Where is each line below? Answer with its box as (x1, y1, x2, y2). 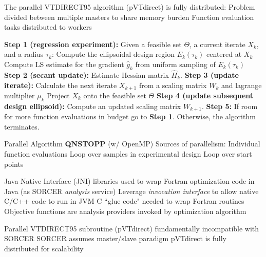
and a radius (4, 49, 44, 59)
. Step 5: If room (202, 100, 258, 111)
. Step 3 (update (180, 69, 239, 80)
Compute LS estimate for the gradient (4, 58, 124, 69)
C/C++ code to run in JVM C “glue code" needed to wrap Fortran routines (4, 196, 244, 206)
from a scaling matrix (139, 79, 207, 90)
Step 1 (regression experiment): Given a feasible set (4, 38, 182, 49)
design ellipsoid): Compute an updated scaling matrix (4, 100, 181, 111)
